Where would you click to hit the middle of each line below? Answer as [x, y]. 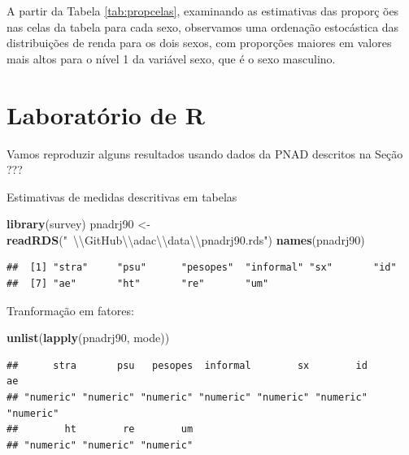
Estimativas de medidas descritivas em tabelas [122, 196]
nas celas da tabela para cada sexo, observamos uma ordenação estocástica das [203, 26]
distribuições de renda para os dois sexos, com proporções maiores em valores [199, 43]
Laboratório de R [106, 114]
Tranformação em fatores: [70, 310]
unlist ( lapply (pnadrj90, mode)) [88, 338]
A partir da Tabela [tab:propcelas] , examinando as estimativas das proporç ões [203, 11]
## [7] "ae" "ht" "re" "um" [138, 284]
